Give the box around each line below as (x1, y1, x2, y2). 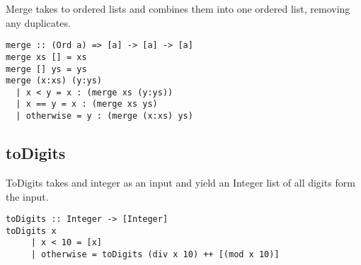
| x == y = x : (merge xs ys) (16, 99, 158, 110)
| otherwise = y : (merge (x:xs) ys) (16, 111, 193, 122)
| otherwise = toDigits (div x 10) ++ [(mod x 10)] (30, 249, 280, 260)
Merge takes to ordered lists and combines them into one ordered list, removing (6, 1, 350, 16)
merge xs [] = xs (6, 52, 87, 62)
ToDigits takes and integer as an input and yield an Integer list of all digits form (6, 175, 355, 189)
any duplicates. (6, 15, 71, 30)
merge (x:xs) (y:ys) (6, 76, 103, 86)
